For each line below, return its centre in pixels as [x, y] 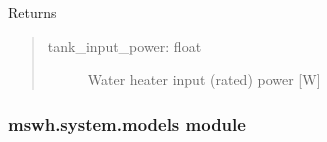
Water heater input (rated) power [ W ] [204, 79]
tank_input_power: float [124, 45]
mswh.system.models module [127, 123]
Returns [32, 12]
